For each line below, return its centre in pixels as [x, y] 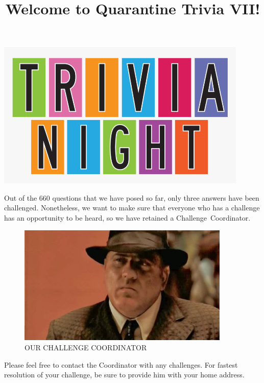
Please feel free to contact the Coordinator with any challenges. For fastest [121, 364]
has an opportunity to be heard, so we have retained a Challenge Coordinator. [127, 218]
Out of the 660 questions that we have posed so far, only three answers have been [132, 197]
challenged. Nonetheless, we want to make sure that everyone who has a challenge [132, 208]
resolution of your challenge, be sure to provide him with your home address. [124, 375]
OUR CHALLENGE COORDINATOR [86, 348]
